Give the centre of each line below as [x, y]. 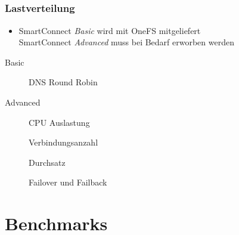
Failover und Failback [68, 182]
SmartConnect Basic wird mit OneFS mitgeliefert [110, 30]
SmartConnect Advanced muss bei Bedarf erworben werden [126, 42]
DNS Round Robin [63, 82]
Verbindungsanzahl [63, 142]
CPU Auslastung [59, 122]
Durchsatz [47, 162]
